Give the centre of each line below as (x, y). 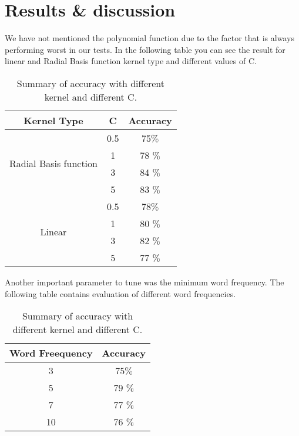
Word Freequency (51, 353)
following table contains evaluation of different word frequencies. (120, 293)
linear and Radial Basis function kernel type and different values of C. (131, 61)
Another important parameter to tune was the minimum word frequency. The (145, 282)
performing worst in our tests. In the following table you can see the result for (145, 49)
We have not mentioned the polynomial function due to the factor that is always (149, 38)
